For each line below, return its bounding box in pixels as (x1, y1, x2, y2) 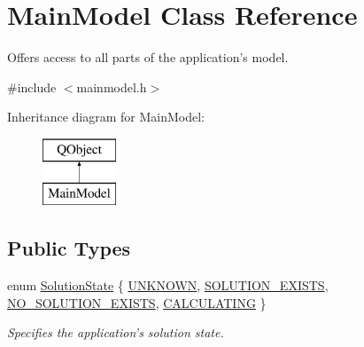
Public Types (7, 234, 131, 262)
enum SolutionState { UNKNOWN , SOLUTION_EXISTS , (7, 276, 329, 295)
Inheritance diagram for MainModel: (7, 107, 205, 126)
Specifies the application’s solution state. (7, 323, 224, 342)
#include (7, 77, 57, 96)
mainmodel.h (76, 77, 147, 96)
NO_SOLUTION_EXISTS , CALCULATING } (7, 293, 267, 312)
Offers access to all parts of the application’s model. (7, 48, 289, 67)
